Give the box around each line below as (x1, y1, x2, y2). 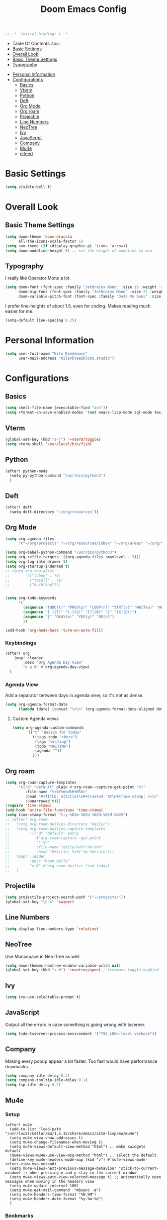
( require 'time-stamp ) (5, 803, 52, 808)
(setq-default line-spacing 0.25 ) (5, 317, 77, 323)
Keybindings (5, 639, 36, 646)
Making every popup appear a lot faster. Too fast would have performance (5, 1058, 158, 1064)
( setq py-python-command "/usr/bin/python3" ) (9, 473, 106, 478)
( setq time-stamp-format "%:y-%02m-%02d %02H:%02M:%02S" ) (5, 813, 128, 817)
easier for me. (5, 308, 34, 314)
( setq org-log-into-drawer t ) (5, 559, 68, 564)
